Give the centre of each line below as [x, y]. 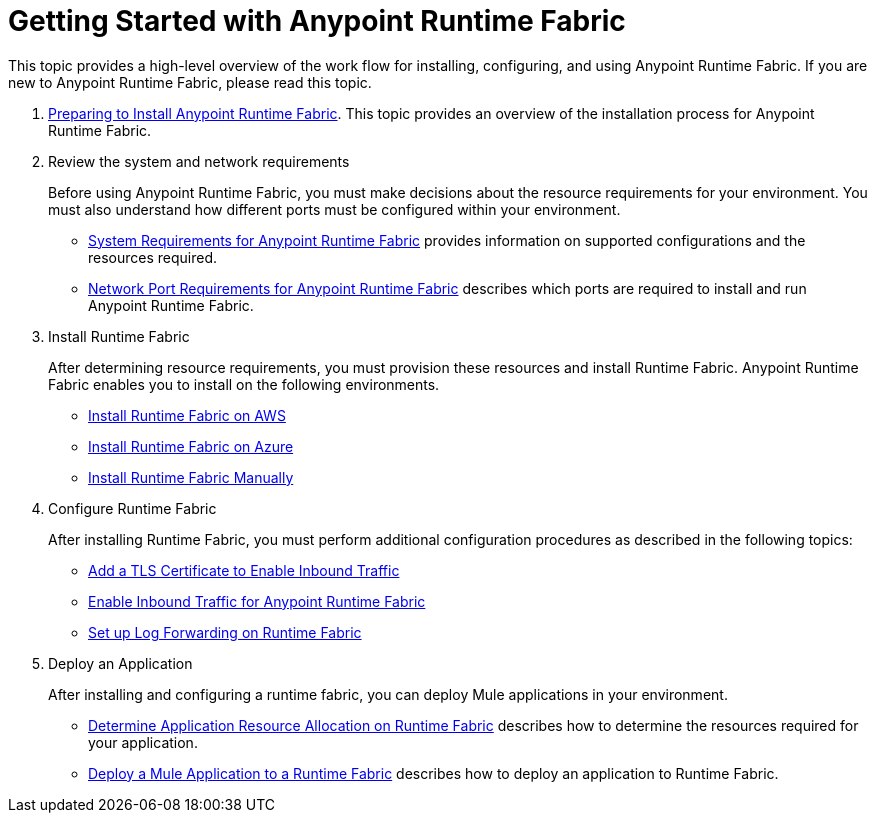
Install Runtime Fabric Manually [191, 477]
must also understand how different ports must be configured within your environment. [334, 209]
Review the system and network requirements [199, 161]
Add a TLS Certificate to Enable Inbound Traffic [244, 570]
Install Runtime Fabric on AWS [187, 415]
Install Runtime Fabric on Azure [191, 446]
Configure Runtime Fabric [132, 508]
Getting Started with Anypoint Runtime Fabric [317, 21]
